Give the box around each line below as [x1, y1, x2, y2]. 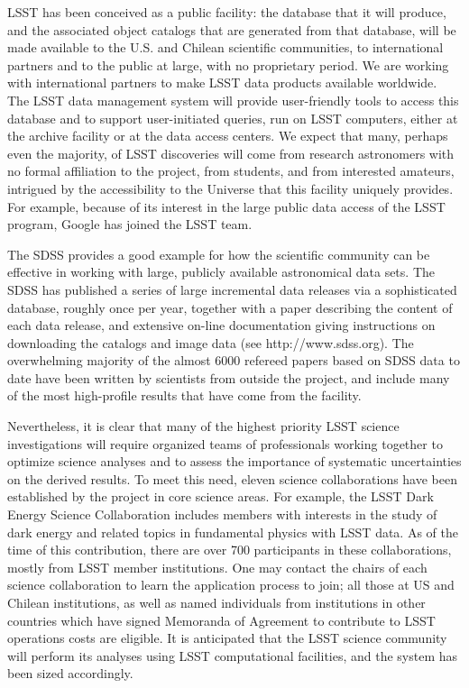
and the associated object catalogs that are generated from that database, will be [7, 20, 456, 39]
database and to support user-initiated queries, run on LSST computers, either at [7, 108, 458, 127]
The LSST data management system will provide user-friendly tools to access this [7, 90, 459, 109]
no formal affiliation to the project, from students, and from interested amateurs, [7, 161, 455, 180]
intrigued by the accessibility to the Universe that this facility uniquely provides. [7, 179, 454, 197]
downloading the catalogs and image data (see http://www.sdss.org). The [7, 333, 414, 352]
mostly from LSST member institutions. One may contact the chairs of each [7, 557, 428, 576]
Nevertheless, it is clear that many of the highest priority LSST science [7, 417, 400, 436]
